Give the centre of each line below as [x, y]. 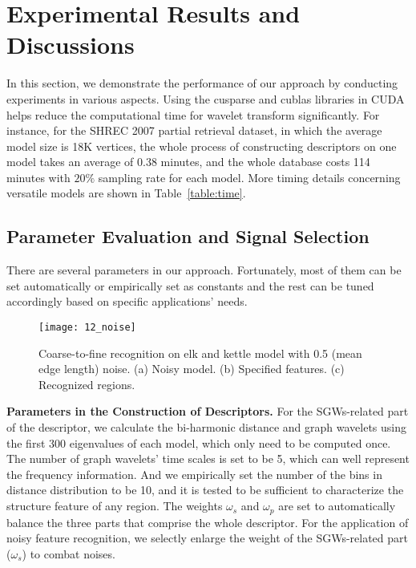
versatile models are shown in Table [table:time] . [126, 193]
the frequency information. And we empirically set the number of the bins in [194, 474]
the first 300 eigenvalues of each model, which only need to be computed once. [199, 442]
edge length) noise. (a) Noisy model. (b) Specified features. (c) [192, 369]
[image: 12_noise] [87, 328]
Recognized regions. [87, 384]
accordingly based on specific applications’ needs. [127, 301]
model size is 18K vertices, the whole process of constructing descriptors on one [202, 146]
